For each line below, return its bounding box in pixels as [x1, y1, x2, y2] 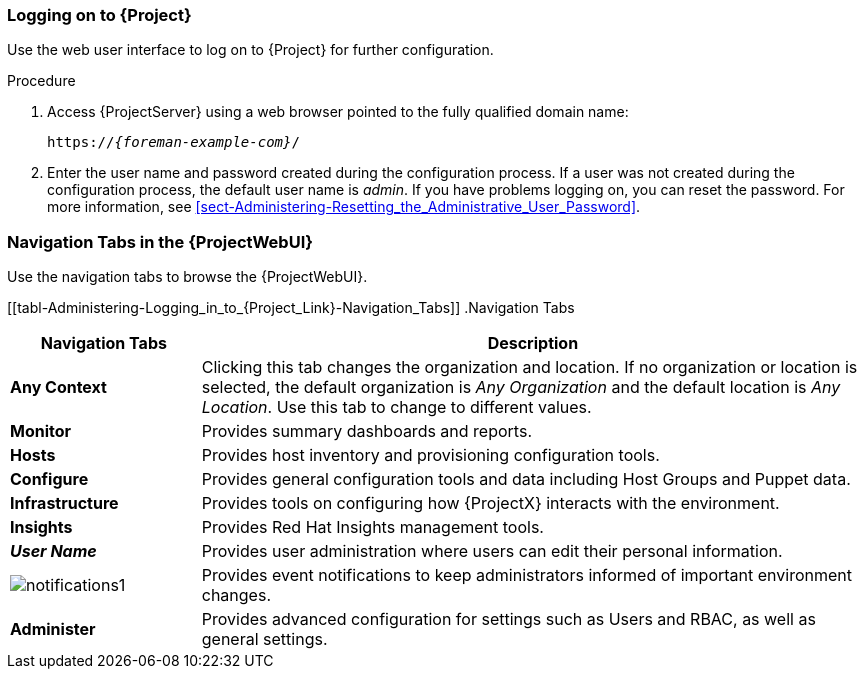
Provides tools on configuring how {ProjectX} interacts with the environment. [201, 493, 780, 514]
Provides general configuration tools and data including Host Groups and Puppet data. [201, 469, 851, 490]
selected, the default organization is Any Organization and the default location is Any [201, 377, 841, 398]
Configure [10, 469, 89, 490]
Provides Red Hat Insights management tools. [201, 517, 544, 538]
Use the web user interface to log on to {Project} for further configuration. [7, 41, 494, 59]
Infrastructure [10, 493, 119, 514]
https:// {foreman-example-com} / [47, 134, 300, 151]
